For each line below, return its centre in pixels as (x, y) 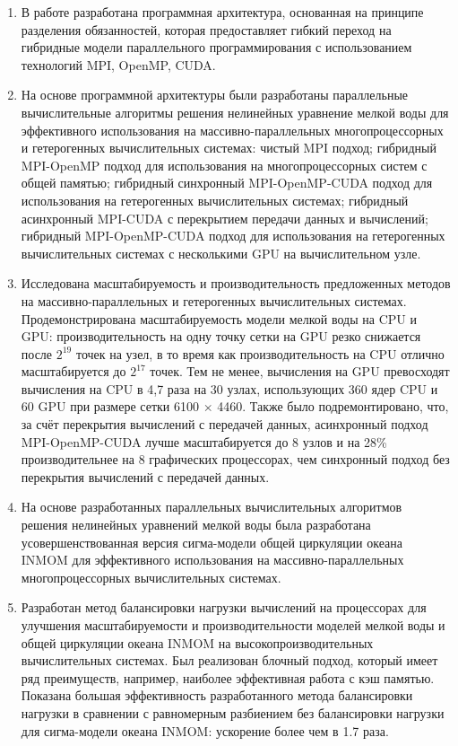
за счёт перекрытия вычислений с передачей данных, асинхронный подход (225, 424)
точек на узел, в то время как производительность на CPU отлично (260, 353)
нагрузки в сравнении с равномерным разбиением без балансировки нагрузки (233, 712)
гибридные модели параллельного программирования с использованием (216, 47)
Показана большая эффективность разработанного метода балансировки (217, 695)
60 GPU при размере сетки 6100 (110, 406)
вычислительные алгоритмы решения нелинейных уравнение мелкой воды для (235, 112)
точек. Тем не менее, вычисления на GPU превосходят (300, 371)
